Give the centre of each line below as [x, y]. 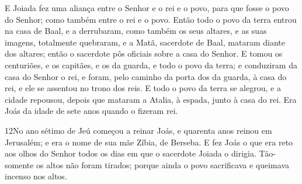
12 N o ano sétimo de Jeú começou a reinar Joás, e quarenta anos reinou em [138, 130]
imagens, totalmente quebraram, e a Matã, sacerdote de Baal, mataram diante [145, 42]
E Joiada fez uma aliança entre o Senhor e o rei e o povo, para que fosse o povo [147, 8]
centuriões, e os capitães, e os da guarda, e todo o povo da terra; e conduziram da [151, 65]
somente [19, 164]
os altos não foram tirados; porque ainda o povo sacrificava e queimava [163, 164]
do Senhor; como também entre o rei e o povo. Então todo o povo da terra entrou [151, 19]
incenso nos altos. [36, 176]
